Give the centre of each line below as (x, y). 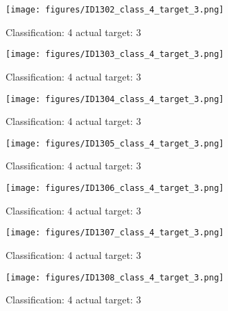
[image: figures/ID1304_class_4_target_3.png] (115, 99)
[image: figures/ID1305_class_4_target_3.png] (115, 143)
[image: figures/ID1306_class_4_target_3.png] (115, 188)
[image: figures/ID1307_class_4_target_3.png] (115, 233)
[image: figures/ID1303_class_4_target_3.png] (115, 54)
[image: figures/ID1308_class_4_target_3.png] (115, 277)
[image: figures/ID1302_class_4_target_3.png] (115, 10)
